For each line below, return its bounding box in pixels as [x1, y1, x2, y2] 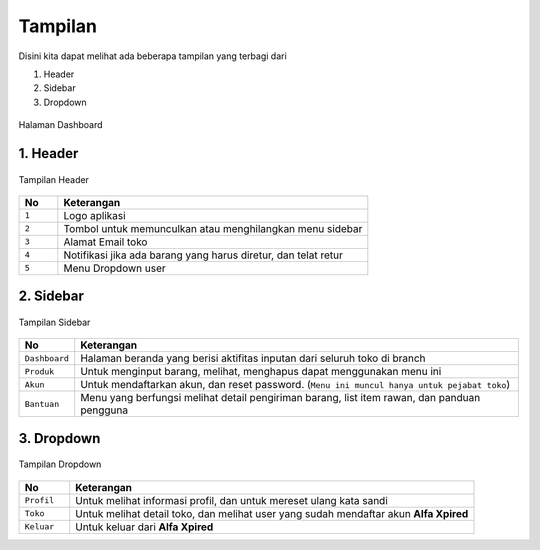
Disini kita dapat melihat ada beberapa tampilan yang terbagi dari [18, 50, 287, 62]
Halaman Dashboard [18, 119, 104, 131]
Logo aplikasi [63, 208, 126, 222]
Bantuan [24, 398, 60, 409]
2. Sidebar [18, 288, 84, 305]
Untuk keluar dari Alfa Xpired [75, 520, 214, 534]
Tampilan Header [18, 173, 90, 185]
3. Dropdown [18, 430, 101, 447]
